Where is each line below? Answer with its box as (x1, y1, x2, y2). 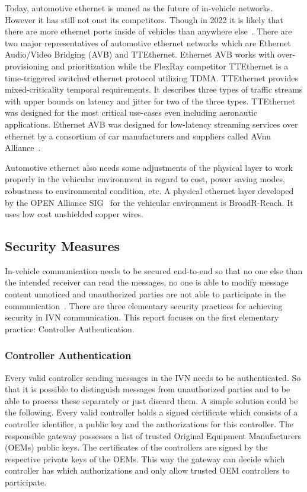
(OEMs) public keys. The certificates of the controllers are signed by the (5, 441, 268, 453)
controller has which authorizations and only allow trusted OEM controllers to (5, 464, 290, 477)
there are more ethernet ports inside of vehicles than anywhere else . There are (5, 25, 292, 37)
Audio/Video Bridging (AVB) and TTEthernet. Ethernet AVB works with (5, 48, 275, 61)
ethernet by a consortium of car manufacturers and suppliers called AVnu (5, 129, 271, 142)
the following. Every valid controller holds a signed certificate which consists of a (5, 406, 298, 418)
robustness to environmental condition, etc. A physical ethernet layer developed (5, 184, 294, 196)
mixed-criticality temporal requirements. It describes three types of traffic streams (5, 83, 303, 96)
